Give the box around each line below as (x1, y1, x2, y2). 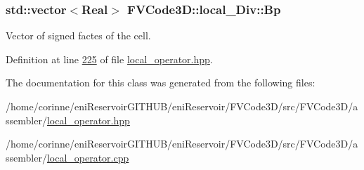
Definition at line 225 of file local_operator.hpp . (6, 51, 213, 66)
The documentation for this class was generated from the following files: (6, 75, 316, 90)
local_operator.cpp (46, 150, 129, 164)
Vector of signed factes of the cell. (6, 28, 151, 43)
